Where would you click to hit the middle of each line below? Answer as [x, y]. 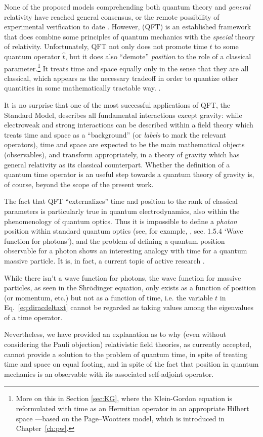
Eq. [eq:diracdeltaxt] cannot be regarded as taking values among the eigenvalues [129, 307]
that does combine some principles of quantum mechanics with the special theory [129, 36]
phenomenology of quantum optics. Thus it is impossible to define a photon [121, 221]
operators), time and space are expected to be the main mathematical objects [124, 144]
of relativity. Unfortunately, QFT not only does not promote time [106, 46]
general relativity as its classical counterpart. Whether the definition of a [117, 164]
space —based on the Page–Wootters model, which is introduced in [120, 418]
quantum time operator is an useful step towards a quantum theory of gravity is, [129, 174]
